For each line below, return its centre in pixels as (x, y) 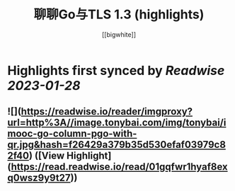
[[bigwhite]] (119, 34)
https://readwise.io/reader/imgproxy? (107, 111)
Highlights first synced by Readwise (116, 70)
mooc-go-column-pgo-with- (72, 134)
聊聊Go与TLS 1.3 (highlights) (119, 15)
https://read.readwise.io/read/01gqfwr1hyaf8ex (119, 167)
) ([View (47, 156)
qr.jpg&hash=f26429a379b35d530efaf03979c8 (117, 145)
